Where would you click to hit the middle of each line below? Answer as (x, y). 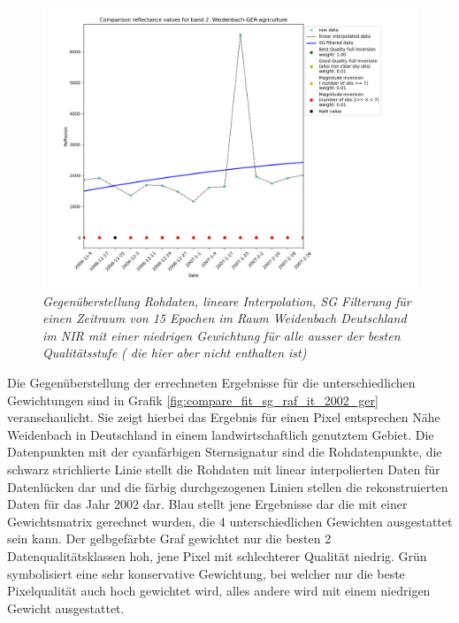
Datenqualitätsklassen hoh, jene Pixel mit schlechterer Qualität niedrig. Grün (217, 555)
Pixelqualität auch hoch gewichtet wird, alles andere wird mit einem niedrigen (219, 591)
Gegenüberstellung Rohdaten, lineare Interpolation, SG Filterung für (227, 300)
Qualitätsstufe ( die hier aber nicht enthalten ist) (175, 353)
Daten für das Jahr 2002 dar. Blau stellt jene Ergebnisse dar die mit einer (207, 504)
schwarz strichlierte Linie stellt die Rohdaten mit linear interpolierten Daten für (224, 469)
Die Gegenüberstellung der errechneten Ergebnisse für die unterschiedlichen (211, 382)
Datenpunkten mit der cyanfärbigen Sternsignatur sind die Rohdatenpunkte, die (225, 452)
